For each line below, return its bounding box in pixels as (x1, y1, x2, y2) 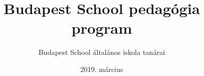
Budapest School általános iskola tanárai (38, 47, 165, 57)
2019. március (80, 63, 124, 74)
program (71, 18, 132, 38)
